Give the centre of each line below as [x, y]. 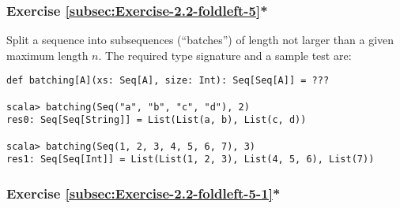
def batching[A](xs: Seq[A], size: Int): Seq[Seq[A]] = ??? [168, 81]
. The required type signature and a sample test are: [225, 55]
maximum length [47, 55]
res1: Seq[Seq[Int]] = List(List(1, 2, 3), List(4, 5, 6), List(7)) [191, 160]
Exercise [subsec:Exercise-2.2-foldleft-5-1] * [143, 193]
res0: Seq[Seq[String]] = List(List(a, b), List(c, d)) [157, 120]
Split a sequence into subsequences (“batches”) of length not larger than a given [200, 40]
